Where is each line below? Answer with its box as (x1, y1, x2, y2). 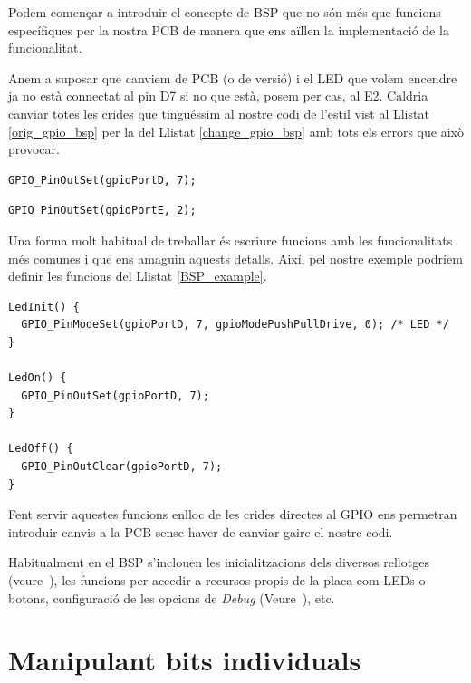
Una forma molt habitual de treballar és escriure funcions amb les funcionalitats (8, 230, 453, 249)
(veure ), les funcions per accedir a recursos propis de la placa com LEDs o (8, 571, 426, 590)
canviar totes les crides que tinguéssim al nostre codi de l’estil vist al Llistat (8, 103, 429, 122)
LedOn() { (8, 371, 67, 385)
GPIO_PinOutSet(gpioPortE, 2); (8, 204, 197, 217)
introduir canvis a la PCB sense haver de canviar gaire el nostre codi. (8, 522, 393, 541)
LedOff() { (8, 442, 73, 456)
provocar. (8, 139, 60, 159)
